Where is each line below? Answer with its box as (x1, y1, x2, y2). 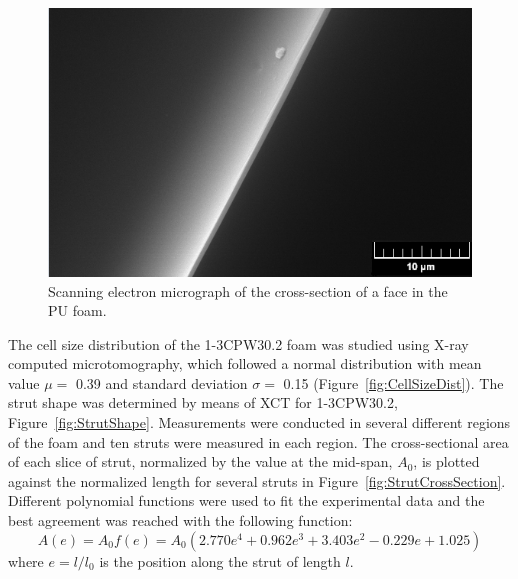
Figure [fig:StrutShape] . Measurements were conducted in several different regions (8, 412, 511, 433)
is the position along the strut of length (99, 550, 341, 571)
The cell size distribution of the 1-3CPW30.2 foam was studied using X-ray (8, 333, 469, 354)
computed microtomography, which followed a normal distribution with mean (8, 353, 482, 374)
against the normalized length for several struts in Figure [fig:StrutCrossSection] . (8, 470, 506, 491)
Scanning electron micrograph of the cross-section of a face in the (48, 280, 448, 301)
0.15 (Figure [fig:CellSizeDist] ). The (283, 372, 504, 393)
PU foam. (48, 300, 107, 321)
